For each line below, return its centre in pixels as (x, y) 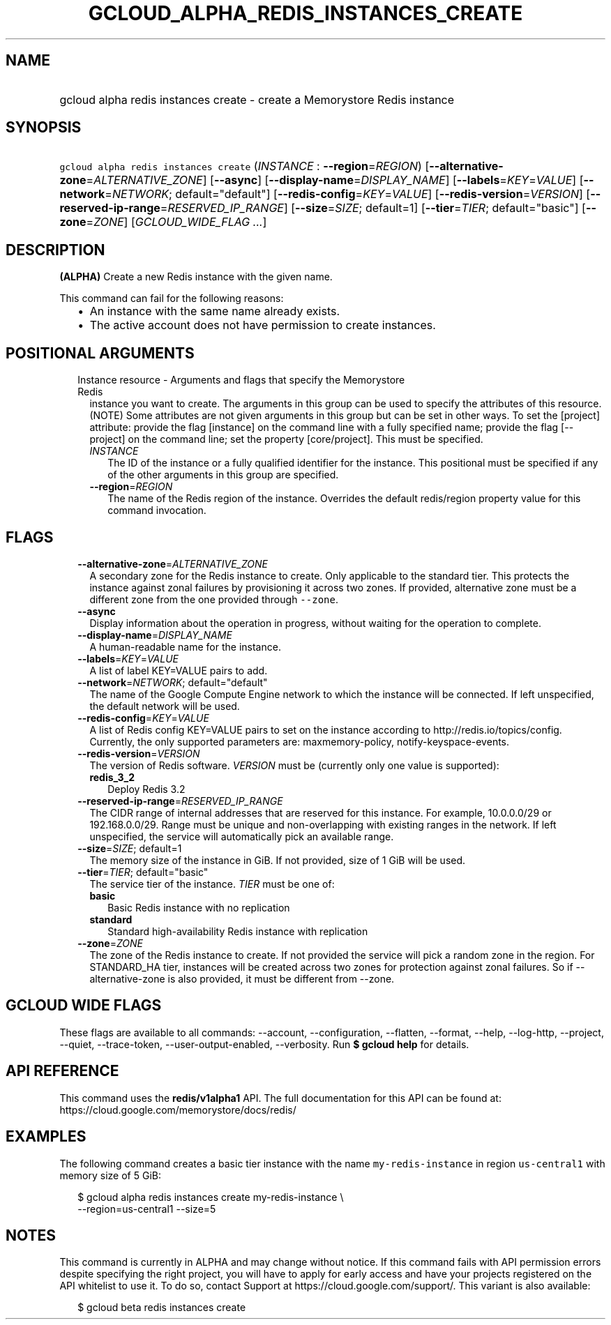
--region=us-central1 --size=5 (147, 1209)
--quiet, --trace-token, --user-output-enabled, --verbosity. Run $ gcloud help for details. (264, 1044)
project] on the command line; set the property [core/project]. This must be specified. (286, 439)
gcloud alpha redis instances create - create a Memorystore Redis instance (257, 99)
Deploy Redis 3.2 (146, 789)
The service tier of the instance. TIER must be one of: (212, 884)
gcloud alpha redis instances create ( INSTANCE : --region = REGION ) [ (244, 166)
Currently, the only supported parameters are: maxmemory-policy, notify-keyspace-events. (300, 741)
